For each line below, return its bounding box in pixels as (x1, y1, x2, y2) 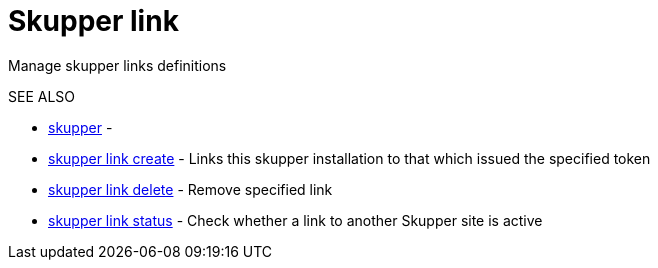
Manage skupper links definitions (8, 56, 227, 74)
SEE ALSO (8, 87, 76, 105)
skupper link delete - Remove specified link (48, 180, 333, 198)
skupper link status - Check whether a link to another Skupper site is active (48, 211, 543, 229)
